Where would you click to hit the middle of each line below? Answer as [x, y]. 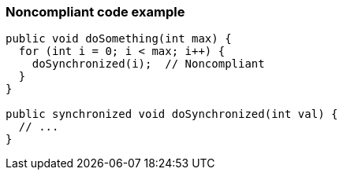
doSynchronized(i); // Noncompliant [148, 64]
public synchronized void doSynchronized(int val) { [172, 114]
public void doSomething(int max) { [119, 39]
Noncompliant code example [95, 12]
